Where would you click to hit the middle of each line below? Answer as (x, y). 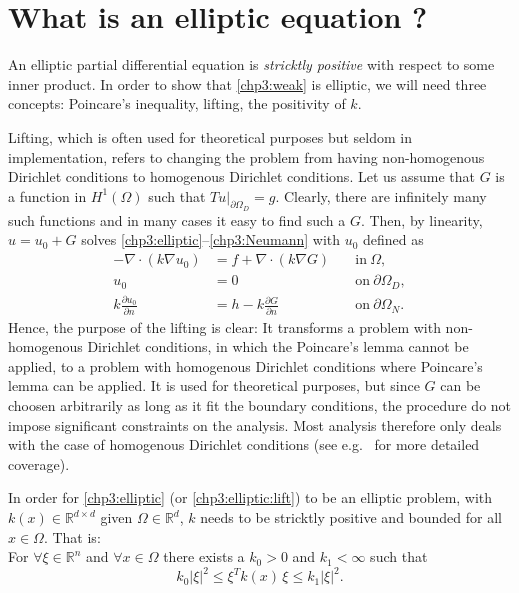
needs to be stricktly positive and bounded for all (351, 517)
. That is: (72, 536)
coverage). (39, 463)
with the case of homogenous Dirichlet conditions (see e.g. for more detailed (244, 444)
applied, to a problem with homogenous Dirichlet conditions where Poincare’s (245, 365)
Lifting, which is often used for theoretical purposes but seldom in (210, 136)
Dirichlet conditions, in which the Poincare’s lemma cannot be (278, 346)
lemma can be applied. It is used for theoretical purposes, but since (214, 385)
